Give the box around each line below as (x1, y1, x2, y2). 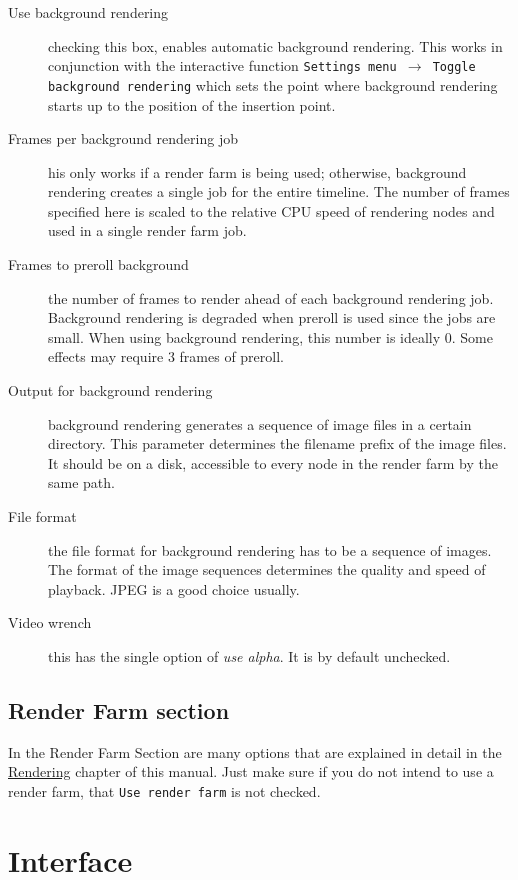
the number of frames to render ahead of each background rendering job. (48, 287, 494, 308)
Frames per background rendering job (8, 128, 238, 149)
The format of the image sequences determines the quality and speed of (48, 559, 486, 580)
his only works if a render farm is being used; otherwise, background (48, 161, 467, 182)
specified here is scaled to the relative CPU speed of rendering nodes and (48, 200, 495, 221)
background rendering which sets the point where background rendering (48, 74, 498, 95)
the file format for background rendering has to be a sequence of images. (48, 539, 492, 560)
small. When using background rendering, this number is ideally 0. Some (48, 326, 494, 347)
